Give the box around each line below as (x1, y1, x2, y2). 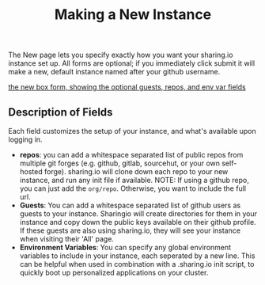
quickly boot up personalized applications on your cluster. (19, 268, 209, 277)
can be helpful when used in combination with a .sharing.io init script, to (19, 260, 255, 268)
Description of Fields (8, 105, 113, 119)
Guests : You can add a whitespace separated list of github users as (19, 200, 241, 210)
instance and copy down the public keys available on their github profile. (19, 218, 256, 226)
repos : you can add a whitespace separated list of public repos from (19, 150, 244, 159)
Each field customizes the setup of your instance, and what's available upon (8, 127, 257, 135)
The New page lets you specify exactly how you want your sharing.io (8, 50, 233, 60)
